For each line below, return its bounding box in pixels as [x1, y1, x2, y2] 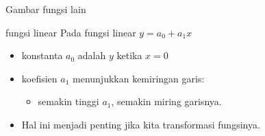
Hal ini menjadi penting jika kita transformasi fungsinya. [21, 117, 260, 131]
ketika [116, 48, 142, 63]
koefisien [21, 71, 58, 85]
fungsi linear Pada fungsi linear [5, 25, 136, 39]
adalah [77, 48, 106, 63]
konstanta [21, 48, 63, 63]
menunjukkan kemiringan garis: [73, 71, 205, 85]
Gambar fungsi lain [5, 2, 86, 16]
